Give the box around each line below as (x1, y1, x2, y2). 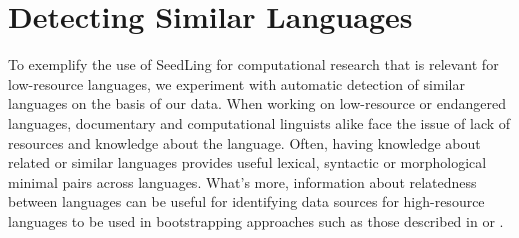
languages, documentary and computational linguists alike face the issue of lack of (8, 112, 511, 133)
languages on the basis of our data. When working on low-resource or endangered (8, 93, 506, 114)
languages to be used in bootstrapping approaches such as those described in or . (8, 210, 504, 231)
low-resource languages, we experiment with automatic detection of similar (8, 73, 465, 94)
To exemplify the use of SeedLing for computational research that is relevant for (8, 54, 499, 75)
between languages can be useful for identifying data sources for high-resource (8, 191, 485, 212)
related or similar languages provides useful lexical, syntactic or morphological (8, 152, 487, 173)
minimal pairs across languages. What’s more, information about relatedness (8, 171, 477, 192)
